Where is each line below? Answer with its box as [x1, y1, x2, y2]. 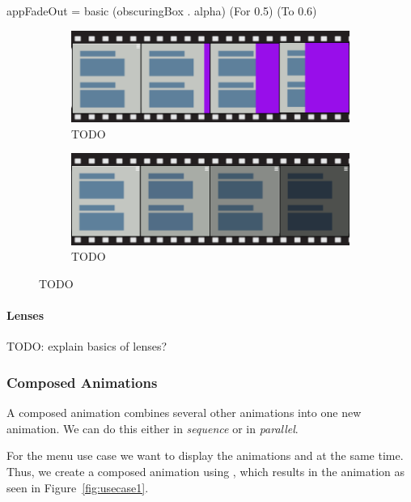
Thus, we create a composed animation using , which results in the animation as [6, 462, 405, 479]
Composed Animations [6, 372, 158, 392]
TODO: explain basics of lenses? [6, 338, 167, 355]
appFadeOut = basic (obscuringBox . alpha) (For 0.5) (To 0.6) [6, 2, 317, 19]
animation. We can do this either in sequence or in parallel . [6, 419, 299, 436]
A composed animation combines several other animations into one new [6, 404, 362, 421]
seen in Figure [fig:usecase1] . [6, 479, 149, 496]
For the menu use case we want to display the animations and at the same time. [6, 447, 404, 464]
